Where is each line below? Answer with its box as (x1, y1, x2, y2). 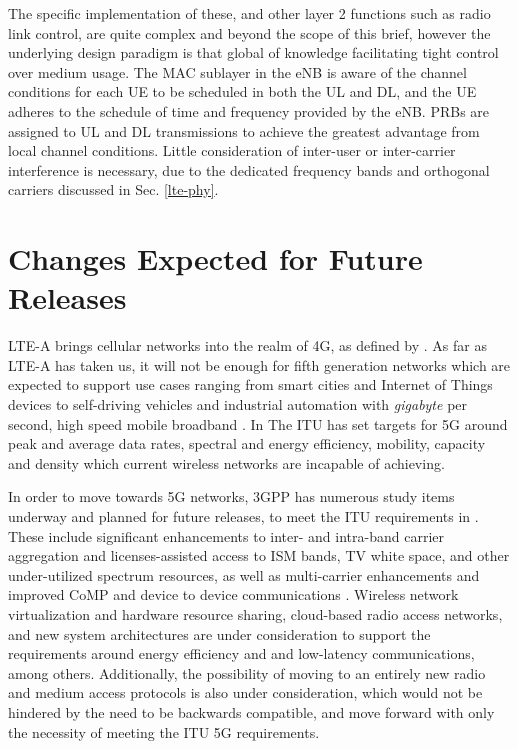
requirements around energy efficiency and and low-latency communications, (8, 643, 475, 664)
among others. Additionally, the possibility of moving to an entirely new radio (8, 662, 486, 683)
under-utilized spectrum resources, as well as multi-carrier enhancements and (8, 564, 480, 585)
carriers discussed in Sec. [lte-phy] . (8, 179, 219, 200)
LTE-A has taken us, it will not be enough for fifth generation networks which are (8, 354, 511, 375)
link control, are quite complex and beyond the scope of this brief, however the (8, 22, 491, 43)
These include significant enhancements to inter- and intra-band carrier (8, 525, 444, 546)
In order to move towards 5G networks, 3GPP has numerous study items (8, 486, 455, 507)
